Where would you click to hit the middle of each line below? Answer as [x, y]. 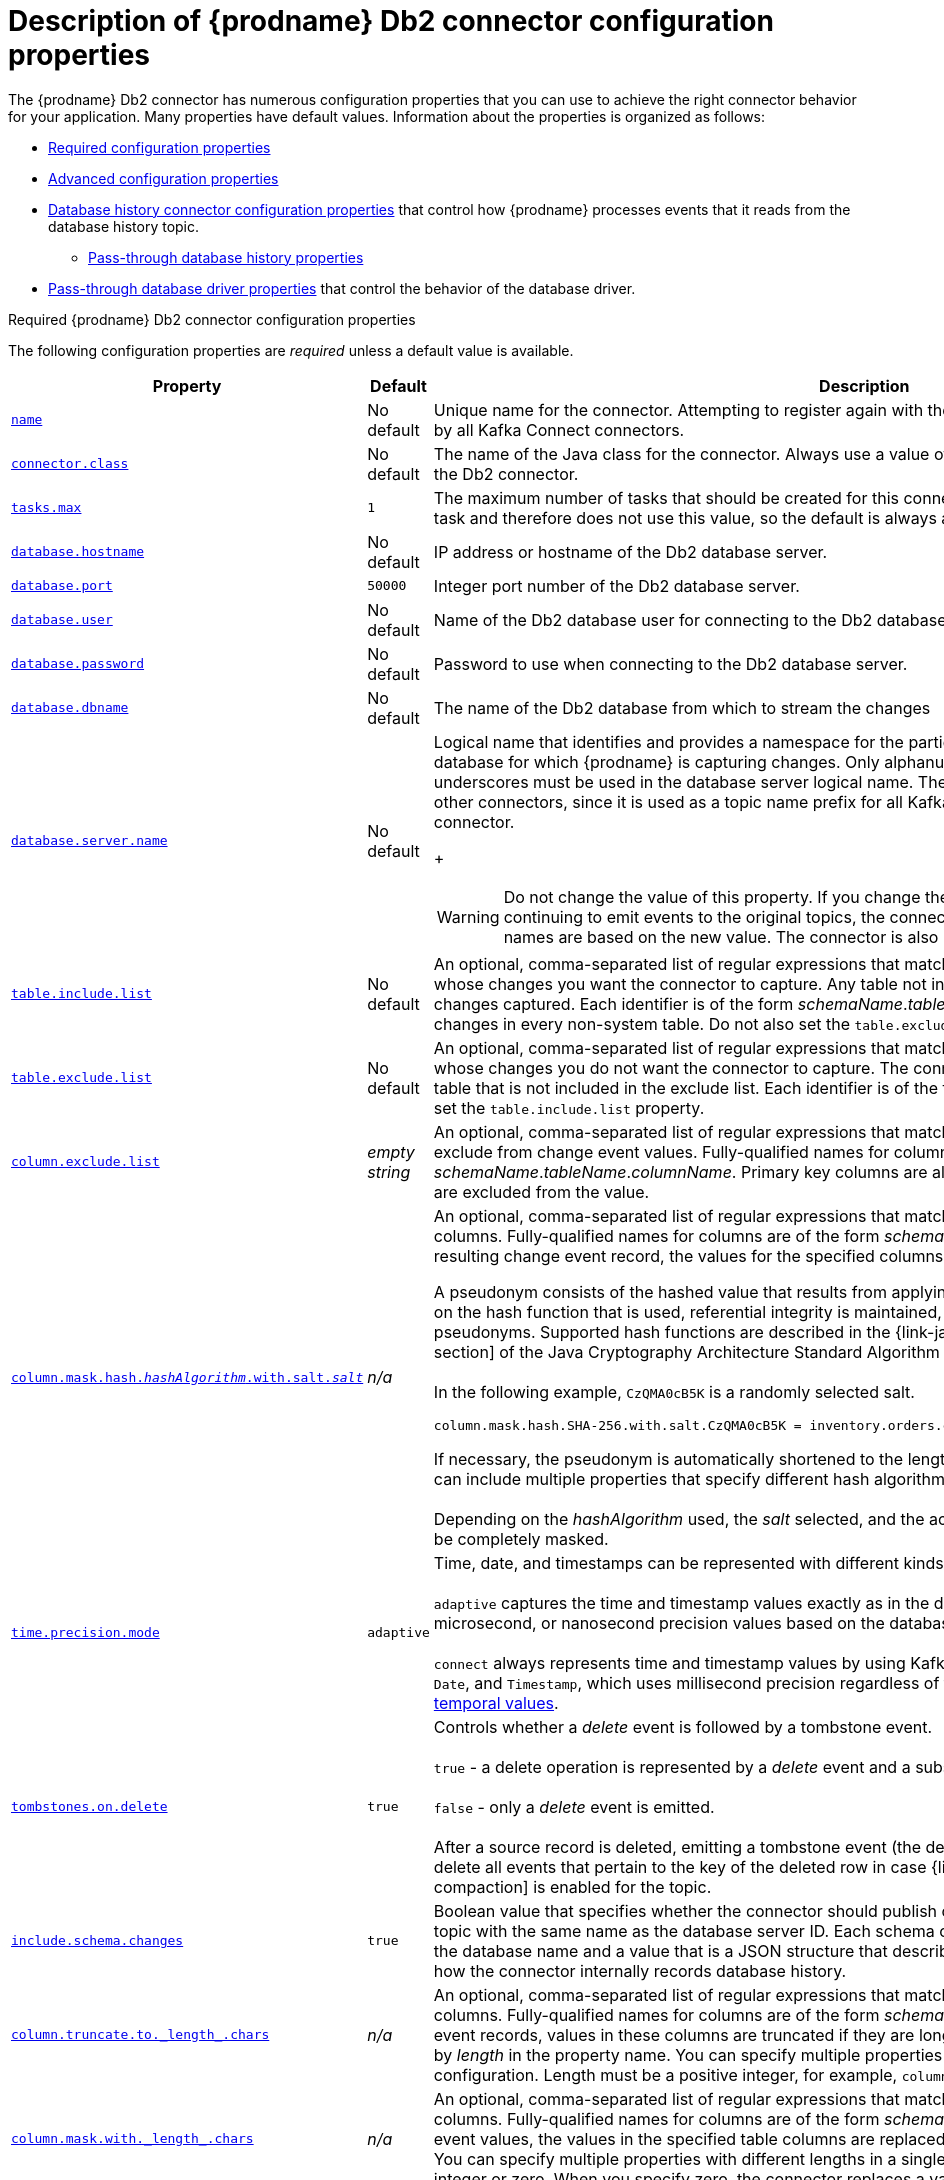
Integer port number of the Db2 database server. [616, 585]
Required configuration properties [159, 147]
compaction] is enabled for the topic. [572, 1886]
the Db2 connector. [506, 473]
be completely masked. [521, 1538]
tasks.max [46, 508]
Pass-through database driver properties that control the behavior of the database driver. [342, 288]
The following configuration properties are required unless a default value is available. [291, 350]
